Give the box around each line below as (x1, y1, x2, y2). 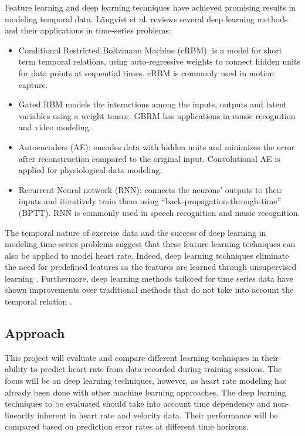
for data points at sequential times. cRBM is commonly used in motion (18, 66, 274, 79)
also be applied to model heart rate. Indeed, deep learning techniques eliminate (5, 249, 289, 261)
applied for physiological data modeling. (18, 164, 162, 176)
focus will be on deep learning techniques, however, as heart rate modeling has (5, 374, 287, 387)
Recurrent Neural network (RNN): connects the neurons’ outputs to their (18, 183, 283, 195)
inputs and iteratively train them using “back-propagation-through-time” (18, 195, 281, 207)
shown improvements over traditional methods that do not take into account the (5, 283, 294, 296)
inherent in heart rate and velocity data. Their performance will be (37, 408, 278, 421)
